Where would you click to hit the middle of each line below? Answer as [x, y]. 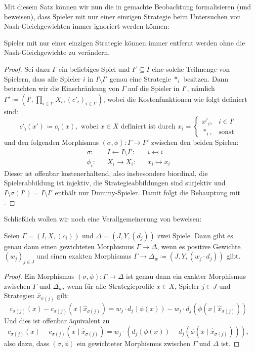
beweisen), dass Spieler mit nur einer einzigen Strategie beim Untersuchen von [123, 16]
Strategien [20, 295]
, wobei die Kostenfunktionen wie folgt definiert [175, 99]
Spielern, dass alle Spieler [42, 78]
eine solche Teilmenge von [191, 68]
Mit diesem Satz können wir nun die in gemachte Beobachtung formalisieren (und [127, 6]
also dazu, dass [27, 343]
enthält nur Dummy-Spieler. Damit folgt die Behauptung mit [148, 192]
